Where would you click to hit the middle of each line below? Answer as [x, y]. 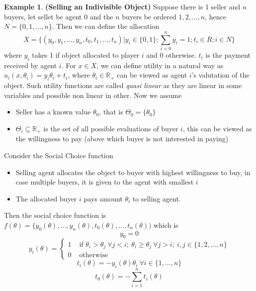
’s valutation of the [220, 75]
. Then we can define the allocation [106, 26]
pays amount [103, 198]
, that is [111, 112]
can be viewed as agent [152, 75]
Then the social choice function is [55, 215]
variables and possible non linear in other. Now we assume [93, 95]
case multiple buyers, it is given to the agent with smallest [105, 182]
